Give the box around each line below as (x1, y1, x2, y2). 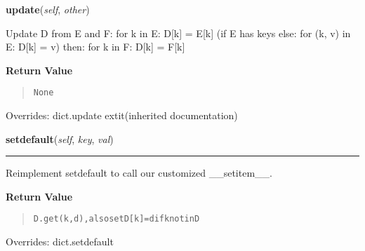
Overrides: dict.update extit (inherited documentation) (6, 108, 238, 123)
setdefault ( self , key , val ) (6, 131, 114, 146)
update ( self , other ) (6, 2, 90, 16)
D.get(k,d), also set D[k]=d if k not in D (33, 214, 200, 224)
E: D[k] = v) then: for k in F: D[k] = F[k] (6, 39, 185, 54)
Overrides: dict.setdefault (6, 234, 114, 249)
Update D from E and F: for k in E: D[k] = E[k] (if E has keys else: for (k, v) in (6, 25, 351, 40)
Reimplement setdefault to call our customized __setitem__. (6, 165, 272, 180)
